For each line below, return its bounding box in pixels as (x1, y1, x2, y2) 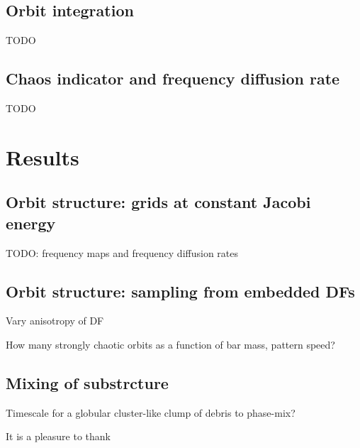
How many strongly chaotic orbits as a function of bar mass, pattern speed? (6, 337, 335, 351)
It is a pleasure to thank (6, 429, 111, 444)
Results (6, 142, 79, 171)
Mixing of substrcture (6, 371, 169, 393)
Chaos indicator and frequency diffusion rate (6, 67, 340, 89)
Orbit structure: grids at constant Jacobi (6, 191, 311, 213)
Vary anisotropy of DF (6, 313, 104, 328)
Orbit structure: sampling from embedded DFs (6, 280, 355, 302)
